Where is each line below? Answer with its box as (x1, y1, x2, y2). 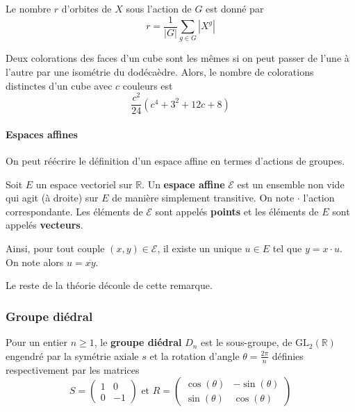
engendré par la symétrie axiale (6, 348, 139, 363)
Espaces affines (6, 126, 78, 141)
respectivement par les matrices (6, 362, 140, 377)
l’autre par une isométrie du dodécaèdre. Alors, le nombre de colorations (6, 64, 314, 79)
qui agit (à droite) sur (6, 190, 99, 205)
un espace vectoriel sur (35, 176, 133, 191)
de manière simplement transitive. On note (112, 190, 295, 205)
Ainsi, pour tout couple (6, 241, 105, 256)
